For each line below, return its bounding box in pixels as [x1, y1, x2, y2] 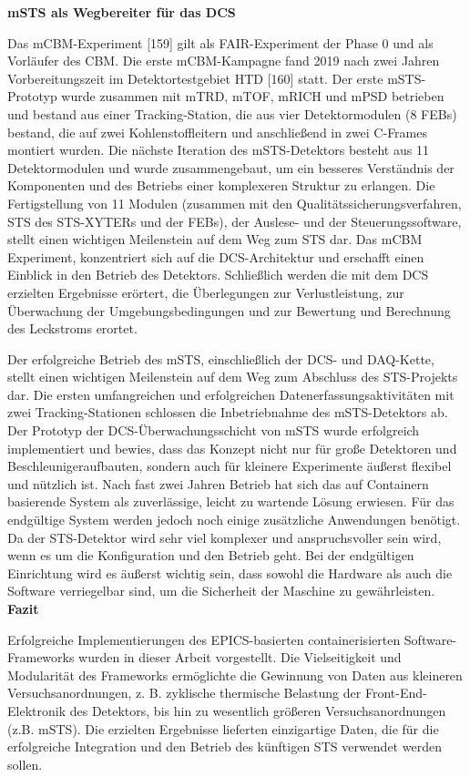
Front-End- [364, 683, 427, 702]
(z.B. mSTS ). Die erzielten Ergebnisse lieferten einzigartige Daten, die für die [7, 719, 439, 738]
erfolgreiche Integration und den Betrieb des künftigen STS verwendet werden [7, 737, 442, 756]
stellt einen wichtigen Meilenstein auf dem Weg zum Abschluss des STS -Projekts [7, 367, 458, 386]
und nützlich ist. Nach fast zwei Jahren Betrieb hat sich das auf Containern [7, 474, 429, 493]
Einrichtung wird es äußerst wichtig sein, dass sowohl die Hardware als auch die [7, 563, 453, 582]
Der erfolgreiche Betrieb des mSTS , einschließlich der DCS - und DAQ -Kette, [7, 349, 434, 368]
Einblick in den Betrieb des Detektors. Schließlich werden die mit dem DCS [7, 265, 429, 284]
